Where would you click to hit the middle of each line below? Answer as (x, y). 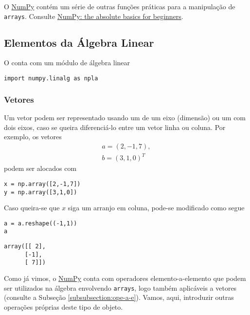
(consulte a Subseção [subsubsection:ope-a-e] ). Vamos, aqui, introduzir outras (119, 297)
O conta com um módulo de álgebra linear (67, 63)
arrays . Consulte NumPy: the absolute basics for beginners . (94, 16)
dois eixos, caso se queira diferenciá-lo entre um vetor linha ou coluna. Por (115, 127)
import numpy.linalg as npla (51, 79)
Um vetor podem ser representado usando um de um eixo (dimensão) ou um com (125, 117)
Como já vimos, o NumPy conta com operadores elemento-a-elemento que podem (125, 278)
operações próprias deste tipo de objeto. (63, 306)
